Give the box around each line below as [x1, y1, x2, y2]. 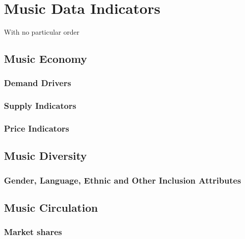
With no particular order [4, 27, 80, 37]
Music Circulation [4, 200, 98, 215]
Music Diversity [4, 148, 87, 163]
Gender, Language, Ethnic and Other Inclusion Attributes [4, 174, 241, 186]
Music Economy [4, 51, 87, 66]
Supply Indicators [4, 99, 76, 112]
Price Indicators [4, 122, 69, 135]
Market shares [4, 226, 62, 238]
